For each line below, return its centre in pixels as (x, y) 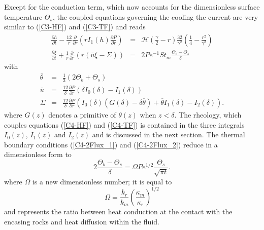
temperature (23, 16)
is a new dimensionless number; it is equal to (102, 181)
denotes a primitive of (82, 115)
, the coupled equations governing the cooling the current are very (155, 16)
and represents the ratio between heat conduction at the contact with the (118, 211)
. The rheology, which (208, 115)
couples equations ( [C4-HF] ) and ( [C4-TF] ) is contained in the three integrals (124, 124)
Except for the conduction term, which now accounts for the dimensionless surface (132, 7)
